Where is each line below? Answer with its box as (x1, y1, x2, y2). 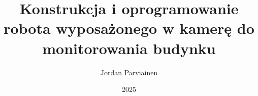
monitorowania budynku (42, 37, 216, 58)
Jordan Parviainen (100, 67, 158, 77)
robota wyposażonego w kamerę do (4, 18, 254, 38)
